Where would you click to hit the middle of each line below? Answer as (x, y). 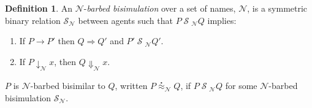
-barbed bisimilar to (68, 86)
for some (241, 86)
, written (131, 86)
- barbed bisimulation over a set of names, (160, 8)
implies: (222, 20)
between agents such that (125, 20)
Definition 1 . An (39, 8)
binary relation (33, 20)
